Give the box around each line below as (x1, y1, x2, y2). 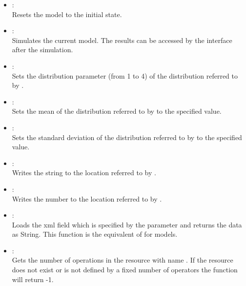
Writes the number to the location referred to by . (12, 193, 162, 204)
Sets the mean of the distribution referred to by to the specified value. (12, 106, 222, 116)
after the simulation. (12, 44, 73, 55)
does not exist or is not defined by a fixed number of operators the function (12, 265, 238, 275)
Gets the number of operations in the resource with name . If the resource (12, 255, 233, 265)
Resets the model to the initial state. (12, 9, 122, 19)
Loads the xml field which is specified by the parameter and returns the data (12, 219, 242, 229)
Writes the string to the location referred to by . (12, 167, 156, 178)
